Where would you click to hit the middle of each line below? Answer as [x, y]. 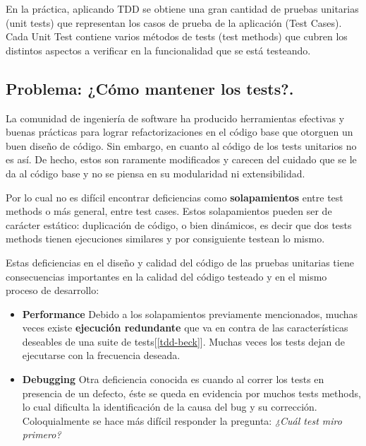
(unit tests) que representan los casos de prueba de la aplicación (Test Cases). [174, 22]
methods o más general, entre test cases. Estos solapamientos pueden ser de [169, 211]
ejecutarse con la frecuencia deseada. [101, 355]
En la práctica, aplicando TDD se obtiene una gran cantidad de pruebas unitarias [182, 8]
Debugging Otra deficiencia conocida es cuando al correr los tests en [173, 379]
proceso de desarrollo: [53, 290]
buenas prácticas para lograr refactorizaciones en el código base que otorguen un [179, 132]
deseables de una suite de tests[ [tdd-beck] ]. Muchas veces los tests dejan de [184, 341]
